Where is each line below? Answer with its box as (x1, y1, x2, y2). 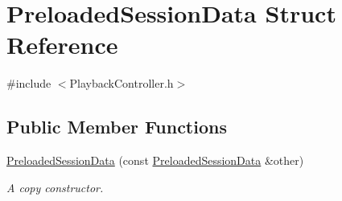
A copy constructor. (6, 178, 104, 195)
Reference (6, 28, 118, 61)
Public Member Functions (6, 114, 227, 139)
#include (6, 75, 52, 92)
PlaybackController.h (69, 75, 174, 92)
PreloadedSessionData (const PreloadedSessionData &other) (6, 152, 304, 169)
